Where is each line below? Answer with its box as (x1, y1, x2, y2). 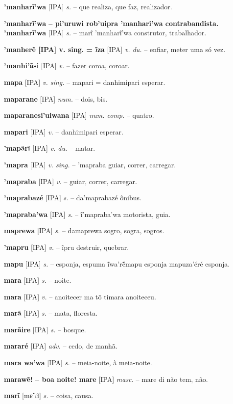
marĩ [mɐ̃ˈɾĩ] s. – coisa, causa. (4, 390, 93, 401)
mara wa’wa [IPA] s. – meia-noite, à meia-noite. (4, 357, 152, 368)
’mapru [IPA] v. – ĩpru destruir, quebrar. (4, 242, 129, 252)
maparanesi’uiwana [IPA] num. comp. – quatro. (4, 110, 154, 120)
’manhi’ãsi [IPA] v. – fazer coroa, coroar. (4, 60, 130, 71)
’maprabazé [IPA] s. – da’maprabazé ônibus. (4, 192, 141, 203)
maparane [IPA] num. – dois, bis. (4, 93, 108, 104)
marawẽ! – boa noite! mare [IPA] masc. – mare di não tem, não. (4, 374, 208, 384)
